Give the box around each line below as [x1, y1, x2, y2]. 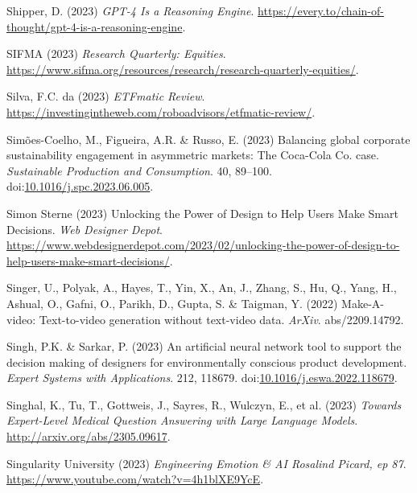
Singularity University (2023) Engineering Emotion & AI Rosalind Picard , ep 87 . [6, 454, 407, 471]
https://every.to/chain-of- [258, 2, 384, 18]
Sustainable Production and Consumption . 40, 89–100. [6, 162, 272, 179]
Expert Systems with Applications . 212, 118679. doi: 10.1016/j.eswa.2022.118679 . [6, 369, 398, 386]
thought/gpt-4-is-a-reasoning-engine [6, 18, 183, 35]
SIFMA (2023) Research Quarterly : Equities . [6, 45, 226, 62]
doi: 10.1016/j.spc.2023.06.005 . [6, 178, 154, 195]
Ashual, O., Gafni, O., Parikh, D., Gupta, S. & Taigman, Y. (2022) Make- [6, 294, 372, 311]
